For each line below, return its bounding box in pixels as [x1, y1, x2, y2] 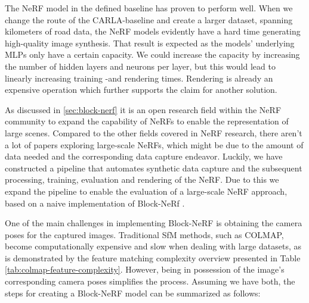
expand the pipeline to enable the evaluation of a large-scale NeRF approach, [5, 185, 288, 197]
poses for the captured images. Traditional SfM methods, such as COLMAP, [5, 228, 284, 240]
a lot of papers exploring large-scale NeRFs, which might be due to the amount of [5, 138, 304, 151]
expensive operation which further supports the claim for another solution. [5, 83, 277, 96]
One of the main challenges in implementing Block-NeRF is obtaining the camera [5, 217, 302, 229]
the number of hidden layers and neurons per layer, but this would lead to [5, 60, 276, 72]
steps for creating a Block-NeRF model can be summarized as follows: [5, 286, 261, 299]
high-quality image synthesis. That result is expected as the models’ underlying [5, 36, 295, 49]
